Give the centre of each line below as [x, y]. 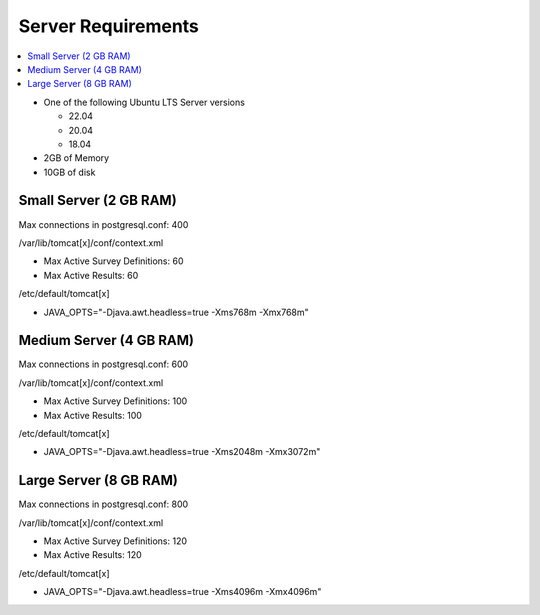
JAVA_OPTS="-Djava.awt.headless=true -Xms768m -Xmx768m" [176, 312]
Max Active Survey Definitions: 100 [115, 401]
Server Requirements [109, 26]
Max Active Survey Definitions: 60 [113, 261]
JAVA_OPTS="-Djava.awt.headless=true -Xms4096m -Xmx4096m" [182, 592]
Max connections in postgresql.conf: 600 [103, 364]
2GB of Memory [76, 158]
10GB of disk [69, 172]
